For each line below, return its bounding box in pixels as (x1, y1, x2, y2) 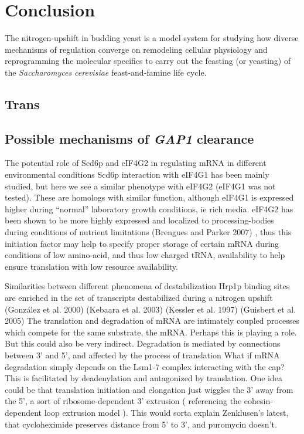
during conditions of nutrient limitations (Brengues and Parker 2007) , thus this (5, 226, 292, 238)
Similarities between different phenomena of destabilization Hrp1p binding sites (5, 280, 290, 292)
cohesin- (244, 395, 273, 407)
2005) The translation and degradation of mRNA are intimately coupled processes (5, 314, 300, 327)
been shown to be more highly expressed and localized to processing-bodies (5, 214, 274, 226)
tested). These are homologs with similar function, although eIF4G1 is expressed (5, 191, 294, 204)
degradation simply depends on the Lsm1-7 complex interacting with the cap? (5, 360, 285, 372)
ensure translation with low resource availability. (5, 260, 178, 272)
